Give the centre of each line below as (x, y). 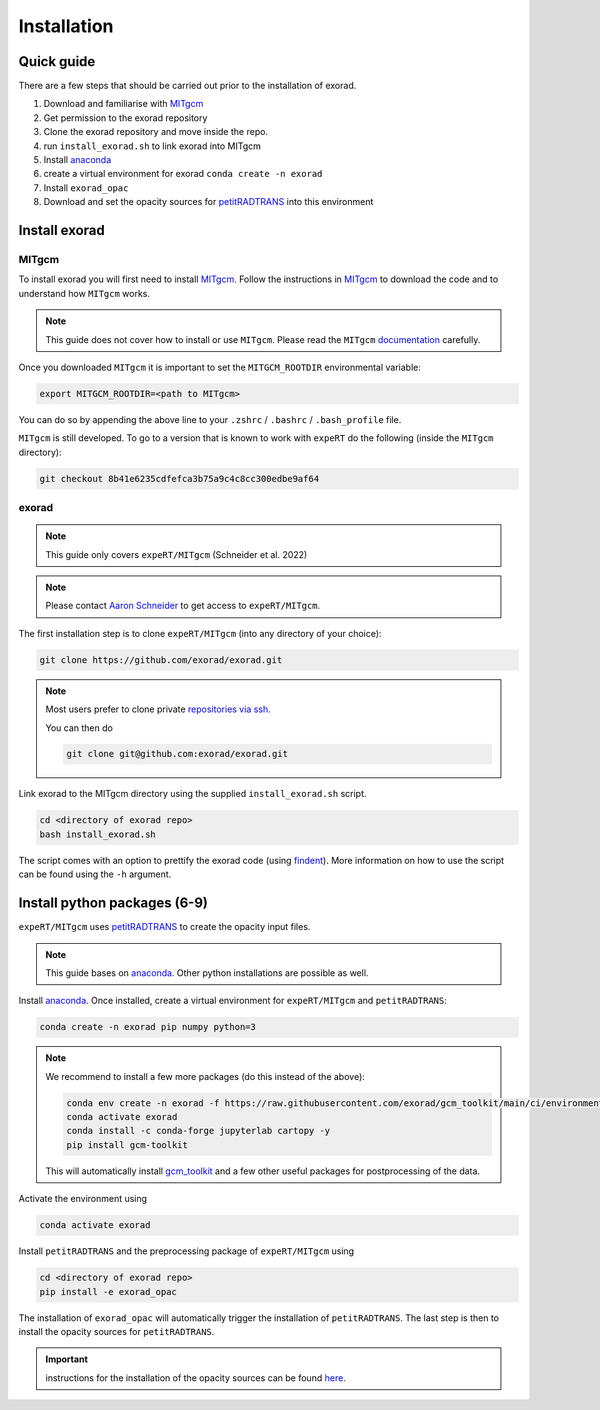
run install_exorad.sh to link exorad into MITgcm (152, 146)
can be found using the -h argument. (95, 874)
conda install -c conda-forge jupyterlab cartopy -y (198, 1131)
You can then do (79, 727)
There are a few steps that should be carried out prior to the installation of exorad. (187, 86)
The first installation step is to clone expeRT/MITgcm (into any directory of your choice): (200, 633)
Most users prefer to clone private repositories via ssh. (158, 709)
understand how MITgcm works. (84, 293)
